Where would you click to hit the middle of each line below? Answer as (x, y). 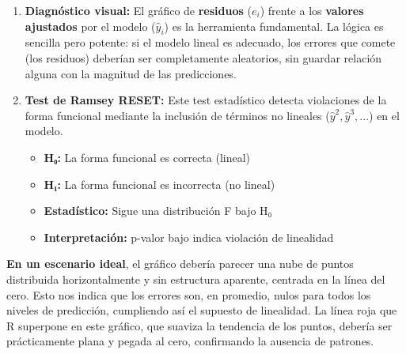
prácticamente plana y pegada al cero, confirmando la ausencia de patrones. (190, 341)
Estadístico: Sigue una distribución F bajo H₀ (158, 211)
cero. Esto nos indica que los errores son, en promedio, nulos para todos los (189, 294)
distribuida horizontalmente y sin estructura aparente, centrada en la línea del (196, 279)
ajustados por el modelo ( (90, 26)
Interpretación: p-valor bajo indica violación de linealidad (189, 237)
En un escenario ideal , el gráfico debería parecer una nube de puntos (180, 264)
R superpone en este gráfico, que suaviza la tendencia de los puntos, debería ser (199, 325)
